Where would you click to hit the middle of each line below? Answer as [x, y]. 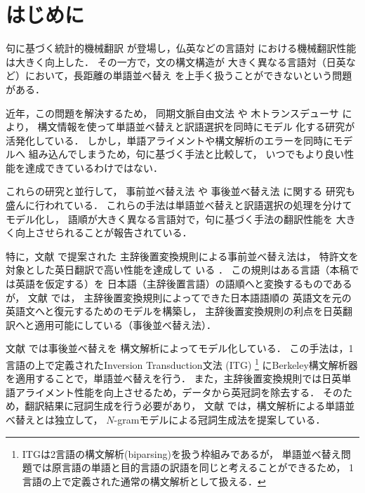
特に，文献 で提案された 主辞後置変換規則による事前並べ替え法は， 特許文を [182, 256]
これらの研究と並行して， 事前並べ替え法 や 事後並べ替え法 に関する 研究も [180, 191]
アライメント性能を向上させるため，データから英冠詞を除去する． [167, 392]
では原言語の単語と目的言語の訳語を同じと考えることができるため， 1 [193, 467]
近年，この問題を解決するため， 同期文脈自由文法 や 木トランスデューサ [172, 113]
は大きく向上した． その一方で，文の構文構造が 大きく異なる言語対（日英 [176, 61]
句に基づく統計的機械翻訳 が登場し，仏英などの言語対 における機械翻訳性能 [181, 48]
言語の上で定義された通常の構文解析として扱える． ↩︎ [144, 481]
